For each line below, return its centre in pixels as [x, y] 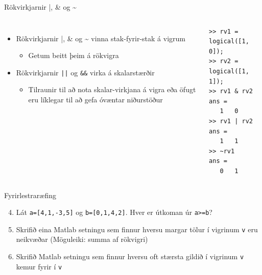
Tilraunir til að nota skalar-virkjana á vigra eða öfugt [112, 89]
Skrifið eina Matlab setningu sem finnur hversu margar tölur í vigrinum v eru [137, 229]
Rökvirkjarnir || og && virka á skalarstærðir [85, 72]
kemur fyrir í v [39, 266]
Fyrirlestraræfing [30, 195]
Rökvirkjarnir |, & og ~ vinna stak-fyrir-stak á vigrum [101, 38]
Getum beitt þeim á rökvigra [74, 55]
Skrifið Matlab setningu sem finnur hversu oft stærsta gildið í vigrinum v [130, 256]
